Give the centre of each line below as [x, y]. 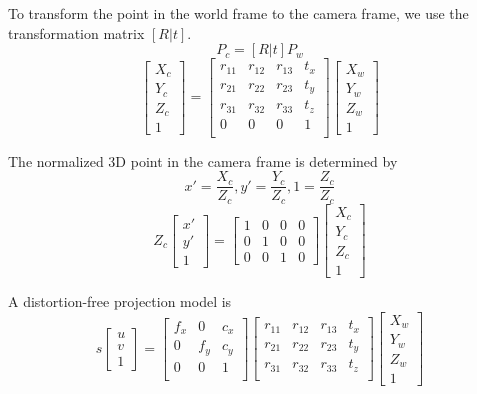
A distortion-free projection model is [120, 301]
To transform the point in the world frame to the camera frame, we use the [238, 13]
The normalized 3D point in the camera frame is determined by [203, 160]
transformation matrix [76, 32]
